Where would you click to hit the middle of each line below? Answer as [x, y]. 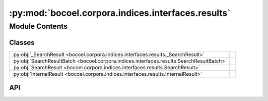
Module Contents [38, 26]
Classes [22, 42]
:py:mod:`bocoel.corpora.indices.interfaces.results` [120, 13]
